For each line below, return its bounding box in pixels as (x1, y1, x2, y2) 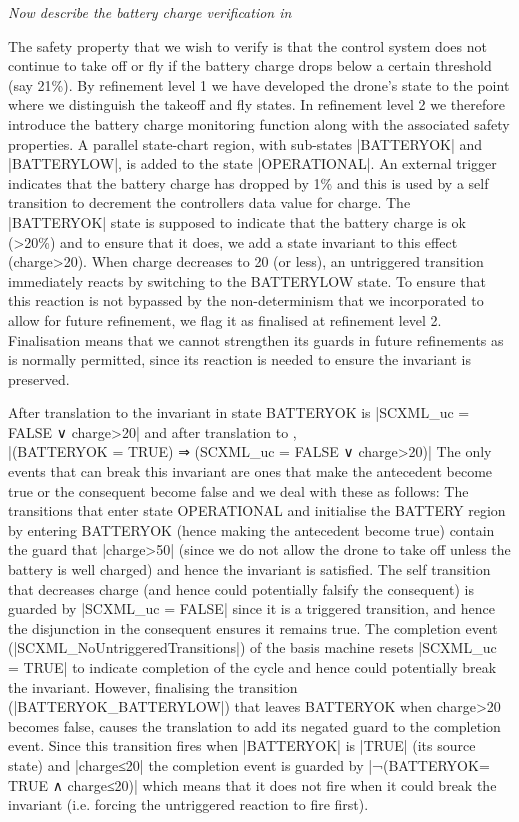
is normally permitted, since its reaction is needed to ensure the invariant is (8, 349, 472, 370)
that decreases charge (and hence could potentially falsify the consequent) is (8, 578, 474, 599)
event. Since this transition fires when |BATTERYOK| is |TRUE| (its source (8, 735, 476, 756)
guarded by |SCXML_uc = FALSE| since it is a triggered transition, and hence (8, 598, 495, 619)
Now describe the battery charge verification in (8, 2, 292, 22)
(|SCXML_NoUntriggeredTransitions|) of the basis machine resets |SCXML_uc (8, 637, 497, 658)
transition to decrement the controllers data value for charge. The (8, 192, 411, 213)
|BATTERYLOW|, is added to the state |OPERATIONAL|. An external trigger (8, 153, 497, 174)
